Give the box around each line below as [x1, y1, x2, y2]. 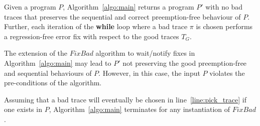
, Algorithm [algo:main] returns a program [63, 2, 194, 12]
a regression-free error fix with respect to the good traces [4, 31, 179, 41]
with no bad [205, 2, 243, 12]
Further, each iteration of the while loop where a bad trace [4, 21, 188, 32]
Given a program [4, 2, 56, 12]
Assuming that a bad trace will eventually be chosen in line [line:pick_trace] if [4, 94, 246, 104]
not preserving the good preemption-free [122, 57, 247, 68]
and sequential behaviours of [4, 67, 92, 78]
